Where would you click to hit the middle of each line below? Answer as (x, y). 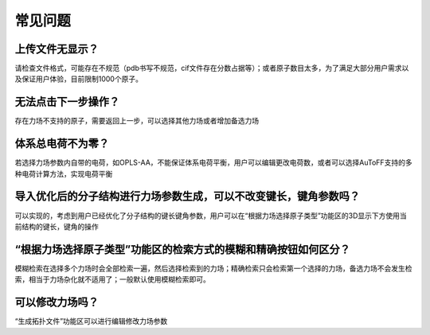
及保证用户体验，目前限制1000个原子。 (79, 79)
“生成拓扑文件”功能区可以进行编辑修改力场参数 (91, 321)
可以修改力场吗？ (57, 302)
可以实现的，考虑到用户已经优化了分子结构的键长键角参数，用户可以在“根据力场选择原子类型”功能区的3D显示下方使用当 (211, 216)
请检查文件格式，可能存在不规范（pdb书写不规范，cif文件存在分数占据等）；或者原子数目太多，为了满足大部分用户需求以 (212, 68)
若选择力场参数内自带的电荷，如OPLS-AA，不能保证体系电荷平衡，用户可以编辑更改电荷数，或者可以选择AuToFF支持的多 (214, 162)
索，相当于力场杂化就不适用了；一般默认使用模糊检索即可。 (112, 279)
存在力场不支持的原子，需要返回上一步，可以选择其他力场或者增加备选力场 (137, 121)
